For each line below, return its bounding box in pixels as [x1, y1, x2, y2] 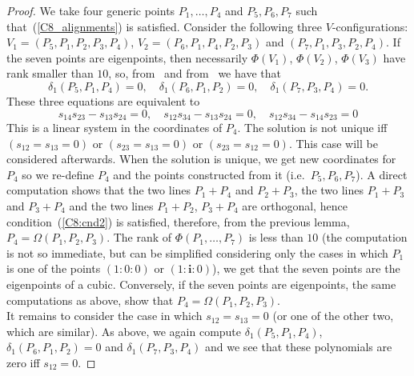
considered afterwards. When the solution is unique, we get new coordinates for [6, 150, 396, 167]
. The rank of [107, 229, 172, 246]
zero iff [6, 354, 40, 370]
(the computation [322, 229, 408, 246]
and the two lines [69, 197, 154, 214]
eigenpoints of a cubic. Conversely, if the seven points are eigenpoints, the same [6, 275, 396, 292]
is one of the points [6, 260, 101, 277]
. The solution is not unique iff [237, 119, 388, 136]
